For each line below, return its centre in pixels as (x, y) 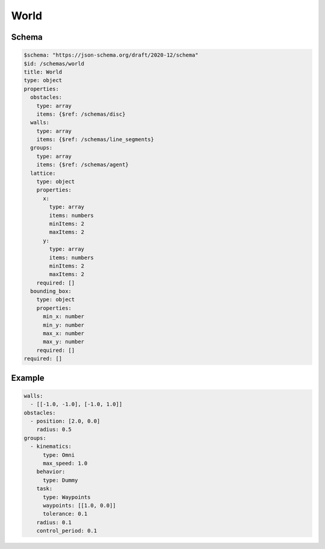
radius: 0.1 (54, 522)
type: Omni (59, 455)
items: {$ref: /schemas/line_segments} (95, 140)
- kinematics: (51, 447)
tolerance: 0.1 (65, 514)
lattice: (43, 173)
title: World (43, 72)
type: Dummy (60, 480)
